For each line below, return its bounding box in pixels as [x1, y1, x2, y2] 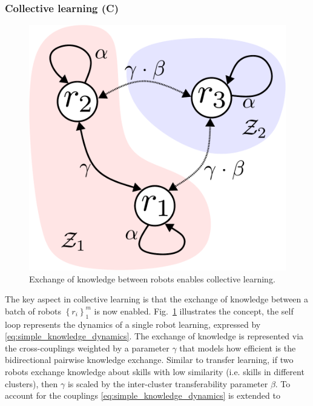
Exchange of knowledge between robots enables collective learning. [29, 272, 275, 285]
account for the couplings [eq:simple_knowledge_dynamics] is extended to [5, 389, 280, 402]
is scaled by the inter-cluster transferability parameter [67, 377, 268, 390]
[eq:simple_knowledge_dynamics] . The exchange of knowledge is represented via [5, 330, 304, 342]
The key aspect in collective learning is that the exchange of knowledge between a [5, 293, 309, 305]
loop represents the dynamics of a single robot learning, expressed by [5, 318, 261, 330]
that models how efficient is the [179, 341, 296, 354]
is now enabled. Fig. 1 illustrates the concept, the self [94, 304, 294, 317]
